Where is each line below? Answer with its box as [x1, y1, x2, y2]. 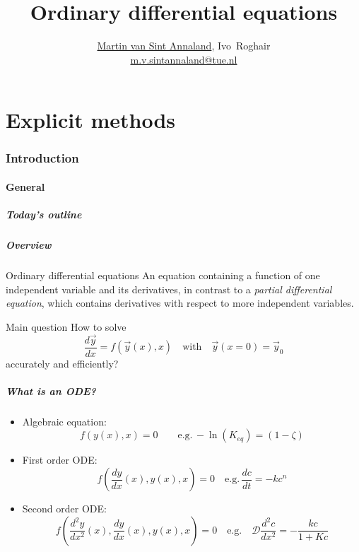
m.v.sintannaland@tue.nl [130, 52, 237, 66]
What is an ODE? [6, 383, 96, 398]
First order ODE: [22, 452, 98, 467]
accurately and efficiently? [6, 356, 119, 370]
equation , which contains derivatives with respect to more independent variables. [6, 295, 354, 310]
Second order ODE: [22, 501, 107, 516]
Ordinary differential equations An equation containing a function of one [6, 268, 320, 283]
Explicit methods [6, 105, 175, 134]
